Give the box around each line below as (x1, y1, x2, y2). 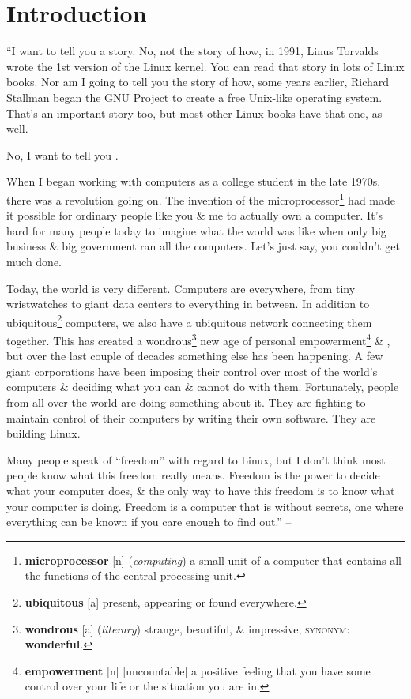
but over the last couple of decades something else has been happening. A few (6, 348, 383, 364)
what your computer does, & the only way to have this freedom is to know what (6, 482, 395, 498)
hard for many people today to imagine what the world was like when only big (6, 222, 386, 239)
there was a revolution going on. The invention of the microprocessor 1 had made (6, 189, 395, 208)
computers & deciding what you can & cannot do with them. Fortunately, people (6, 378, 399, 395)
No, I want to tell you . (6, 146, 119, 163)
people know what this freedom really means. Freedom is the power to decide (6, 467, 380, 483)
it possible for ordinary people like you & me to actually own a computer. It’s (6, 207, 383, 224)
